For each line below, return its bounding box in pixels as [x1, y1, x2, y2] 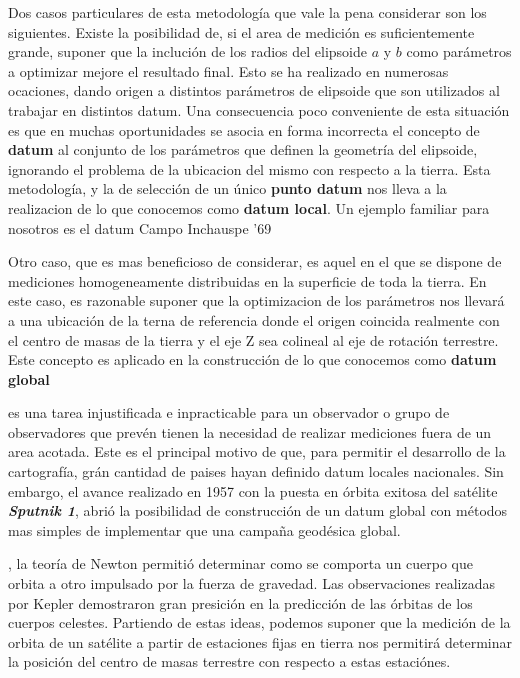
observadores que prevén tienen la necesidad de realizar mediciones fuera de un [8, 421, 492, 442]
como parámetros [406, 41, 512, 62]
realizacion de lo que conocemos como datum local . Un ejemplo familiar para [8, 197, 490, 218]
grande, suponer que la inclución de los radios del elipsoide [8, 41, 368, 62]
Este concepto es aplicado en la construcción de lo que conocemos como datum [8, 349, 497, 370]
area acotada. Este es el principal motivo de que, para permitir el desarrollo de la [8, 441, 506, 462]
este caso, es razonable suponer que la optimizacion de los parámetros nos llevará [8, 290, 505, 311]
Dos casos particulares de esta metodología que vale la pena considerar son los [8, 2, 487, 22]
